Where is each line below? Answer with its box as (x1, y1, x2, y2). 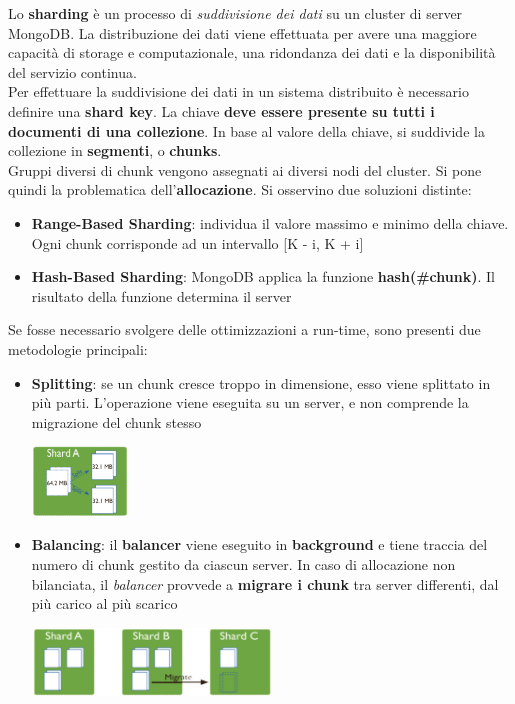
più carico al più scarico (31, 593, 178, 614)
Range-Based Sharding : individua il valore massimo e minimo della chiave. (31, 212, 509, 233)
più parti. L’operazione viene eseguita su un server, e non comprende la (31, 392, 469, 413)
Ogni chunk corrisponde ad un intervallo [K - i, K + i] (31, 232, 364, 253)
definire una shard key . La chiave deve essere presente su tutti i (8, 100, 435, 121)
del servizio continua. (8, 61, 137, 82)
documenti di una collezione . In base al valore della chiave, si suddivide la (8, 120, 485, 141)
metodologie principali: (8, 338, 148, 359)
